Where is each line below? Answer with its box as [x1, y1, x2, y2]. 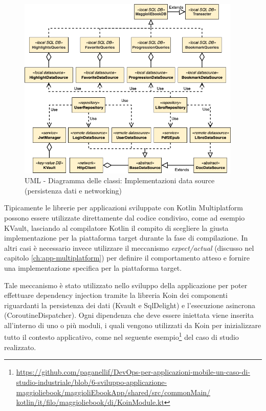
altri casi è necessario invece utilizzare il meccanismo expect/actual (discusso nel [4, 242, 254, 253]
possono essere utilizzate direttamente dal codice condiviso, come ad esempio [4, 212, 245, 223]
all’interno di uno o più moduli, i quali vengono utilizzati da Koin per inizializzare [4, 319, 261, 330]
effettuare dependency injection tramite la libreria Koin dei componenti [4, 290, 228, 300]
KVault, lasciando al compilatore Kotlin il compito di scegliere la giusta [4, 222, 229, 233]
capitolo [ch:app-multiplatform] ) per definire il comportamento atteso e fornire [4, 252, 250, 263]
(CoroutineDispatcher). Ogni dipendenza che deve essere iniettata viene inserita [4, 310, 254, 320]
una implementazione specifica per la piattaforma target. [4, 262, 182, 273]
